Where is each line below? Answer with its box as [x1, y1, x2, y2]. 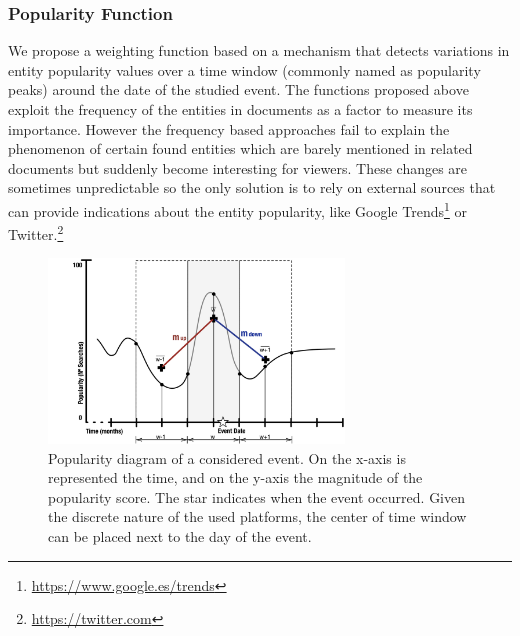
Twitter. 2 [8, 221, 64, 244]
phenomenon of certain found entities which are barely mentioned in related [8, 138, 473, 159]
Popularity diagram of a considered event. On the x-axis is [48, 447, 406, 468]
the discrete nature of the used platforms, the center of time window [48, 506, 467, 527]
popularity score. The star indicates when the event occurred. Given [48, 486, 466, 507]
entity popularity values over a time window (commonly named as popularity [8, 59, 481, 80]
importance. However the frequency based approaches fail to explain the [8, 118, 450, 139]
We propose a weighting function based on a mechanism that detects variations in [8, 40, 510, 61]
